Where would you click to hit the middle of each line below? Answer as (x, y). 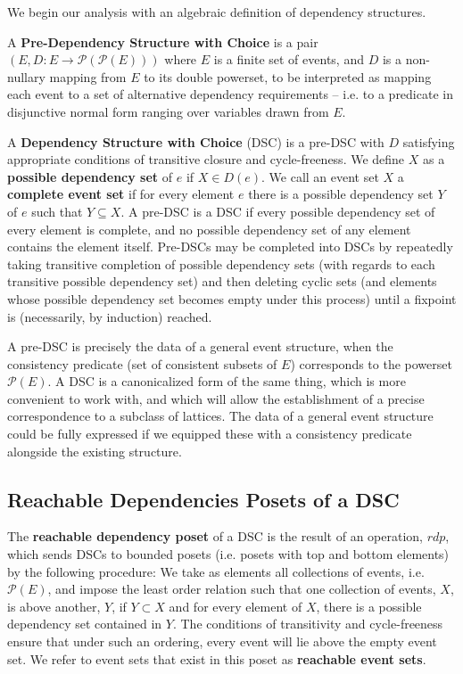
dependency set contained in (85, 624)
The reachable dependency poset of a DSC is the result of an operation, (215, 536)
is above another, (54, 606)
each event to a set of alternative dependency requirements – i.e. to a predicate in (230, 94)
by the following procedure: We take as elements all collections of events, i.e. (216, 571)
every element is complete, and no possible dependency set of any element (209, 229)
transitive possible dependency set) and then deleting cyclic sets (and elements (222, 281)
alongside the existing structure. (95, 451)
